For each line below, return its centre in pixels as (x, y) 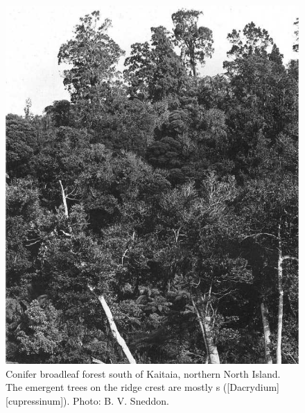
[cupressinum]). (38, 400)
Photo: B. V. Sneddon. (121, 400)
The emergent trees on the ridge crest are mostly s (113, 387)
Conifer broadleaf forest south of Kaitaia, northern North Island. (143, 373)
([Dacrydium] (251, 387)
